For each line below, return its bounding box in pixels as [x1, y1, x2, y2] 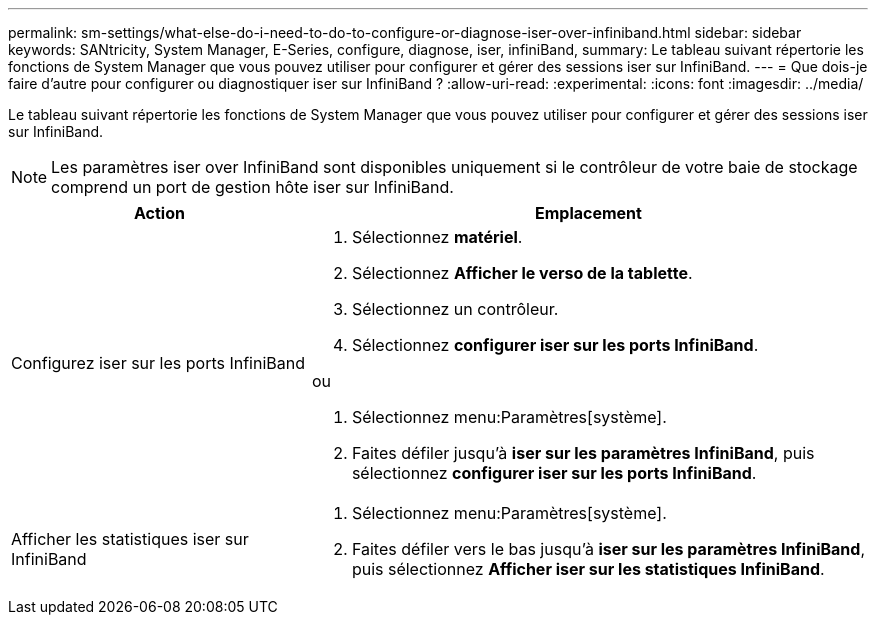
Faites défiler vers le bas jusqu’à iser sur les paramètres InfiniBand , [351, 539, 865, 559]
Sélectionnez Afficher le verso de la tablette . [351, 263, 693, 283]
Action [133, 203, 185, 223]
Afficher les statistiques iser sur [11, 529, 249, 549]
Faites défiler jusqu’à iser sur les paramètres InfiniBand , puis [351, 443, 815, 463]
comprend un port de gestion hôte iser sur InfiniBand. [51, 177, 454, 197]
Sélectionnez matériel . [351, 227, 523, 247]
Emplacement [534, 203, 642, 223]
